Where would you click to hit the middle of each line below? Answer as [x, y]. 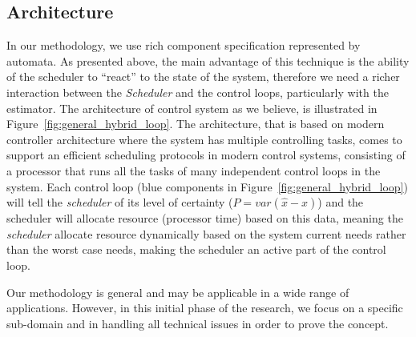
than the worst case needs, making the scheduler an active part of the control [196, 249]
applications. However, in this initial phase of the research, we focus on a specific [205, 308]
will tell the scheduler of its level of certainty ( [120, 202]
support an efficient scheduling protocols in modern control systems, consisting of [206, 155]
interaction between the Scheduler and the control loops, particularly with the [198, 92]
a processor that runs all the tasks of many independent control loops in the [194, 170]
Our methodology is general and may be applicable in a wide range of [178, 292]
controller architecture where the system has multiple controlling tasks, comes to [204, 139]
